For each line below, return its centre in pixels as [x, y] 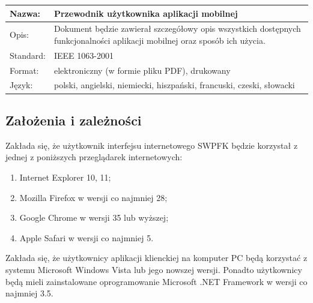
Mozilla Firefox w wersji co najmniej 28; [93, 197]
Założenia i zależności [74, 120]
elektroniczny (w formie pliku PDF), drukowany [142, 70]
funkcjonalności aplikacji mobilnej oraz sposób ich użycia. [160, 40]
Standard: [28, 55]
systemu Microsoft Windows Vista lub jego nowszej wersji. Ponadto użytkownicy [154, 269]
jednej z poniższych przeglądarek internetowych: [94, 157]
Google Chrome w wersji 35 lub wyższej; [94, 217]
